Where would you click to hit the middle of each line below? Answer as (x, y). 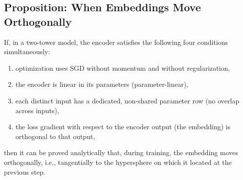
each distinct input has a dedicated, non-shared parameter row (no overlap (127, 100)
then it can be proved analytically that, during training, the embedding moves (121, 152)
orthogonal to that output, (55, 136)
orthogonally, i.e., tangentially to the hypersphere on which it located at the (118, 162)
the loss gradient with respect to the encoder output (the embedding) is (123, 127)
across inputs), (37, 110)
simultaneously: (27, 51)
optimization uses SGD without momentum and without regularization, (123, 68)
